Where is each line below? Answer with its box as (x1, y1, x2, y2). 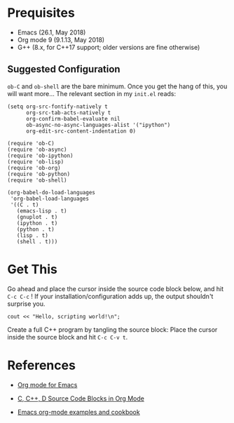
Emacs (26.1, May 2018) (17, 28, 86, 36)
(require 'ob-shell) (7, 177, 68, 184)
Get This (7, 261, 57, 277)
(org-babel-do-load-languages (7, 189, 96, 196)
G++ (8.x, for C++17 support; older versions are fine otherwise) (17, 43, 200, 51)
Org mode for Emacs (17, 380, 78, 389)
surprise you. (7, 300, 46, 308)
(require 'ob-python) (7, 170, 71, 177)
